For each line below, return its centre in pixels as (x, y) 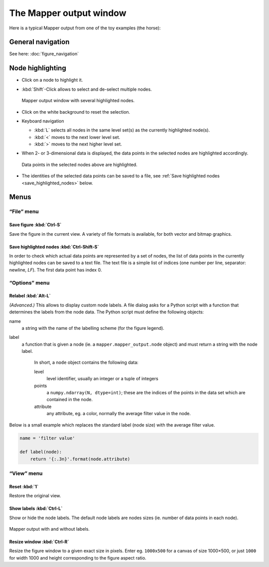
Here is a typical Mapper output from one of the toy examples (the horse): (85, 28)
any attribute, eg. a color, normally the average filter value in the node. (119, 414)
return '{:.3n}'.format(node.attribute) (80, 459)
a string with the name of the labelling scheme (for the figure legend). (93, 328)
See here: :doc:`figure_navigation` (44, 54)
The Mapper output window (68, 13)
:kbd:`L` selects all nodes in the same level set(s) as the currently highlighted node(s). (122, 130)
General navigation (39, 42)
